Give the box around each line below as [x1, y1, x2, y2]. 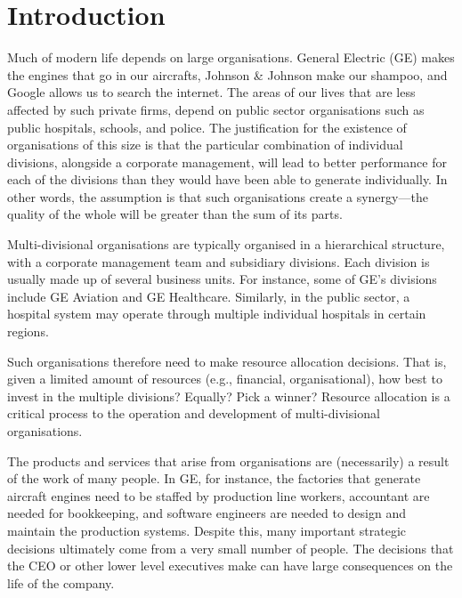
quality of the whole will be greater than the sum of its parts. [7, 205, 343, 223]
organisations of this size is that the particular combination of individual [7, 135, 403, 154]
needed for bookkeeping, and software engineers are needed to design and [7, 504, 406, 522]
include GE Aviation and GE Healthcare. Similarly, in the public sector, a [7, 287, 410, 305]
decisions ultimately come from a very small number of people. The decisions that [7, 538, 454, 557]
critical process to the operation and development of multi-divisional [7, 404, 380, 423]
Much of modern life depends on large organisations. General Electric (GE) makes [7, 48, 455, 67]
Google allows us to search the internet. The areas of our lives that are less [7, 83, 416, 101]
